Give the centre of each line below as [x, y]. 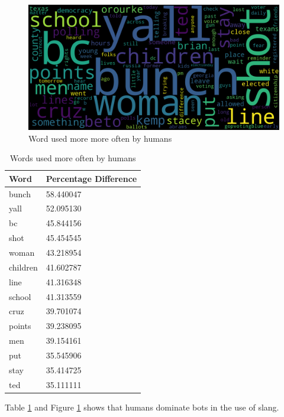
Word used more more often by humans [100, 138]
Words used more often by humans [73, 158]
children [23, 267]
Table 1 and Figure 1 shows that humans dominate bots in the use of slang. [142, 407]
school [20, 296]
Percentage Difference [91, 178]
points [20, 326]
